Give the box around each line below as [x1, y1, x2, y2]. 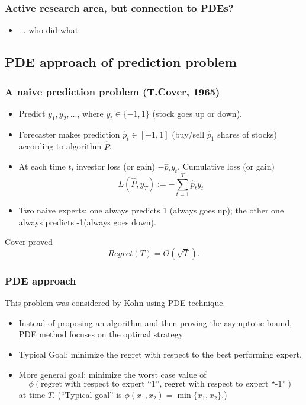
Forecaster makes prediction [18, 127, 120, 140]
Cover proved [5, 235, 53, 248]
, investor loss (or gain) [71, 160, 155, 173]
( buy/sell [172, 127, 205, 140]
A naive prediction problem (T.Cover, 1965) [5, 84, 220, 98]
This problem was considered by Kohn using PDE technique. [5, 296, 226, 309]
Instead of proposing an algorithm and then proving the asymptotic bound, [18, 316, 292, 329]
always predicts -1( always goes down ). [18, 215, 156, 228]
